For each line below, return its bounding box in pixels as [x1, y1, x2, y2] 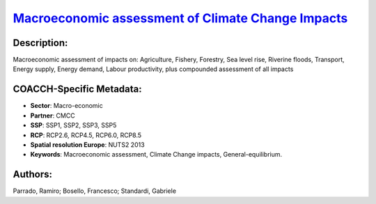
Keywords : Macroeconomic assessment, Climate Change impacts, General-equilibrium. [30, 150, 283, 159]
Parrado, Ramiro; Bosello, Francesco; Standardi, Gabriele [13, 187, 177, 195]
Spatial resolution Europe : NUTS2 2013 [30, 140, 146, 149]
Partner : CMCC [30, 111, 76, 120]
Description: [13, 37, 68, 49]
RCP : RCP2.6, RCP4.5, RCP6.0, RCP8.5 [30, 131, 142, 139]
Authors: [13, 168, 52, 180]
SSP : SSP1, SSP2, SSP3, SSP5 [30, 121, 117, 130]
